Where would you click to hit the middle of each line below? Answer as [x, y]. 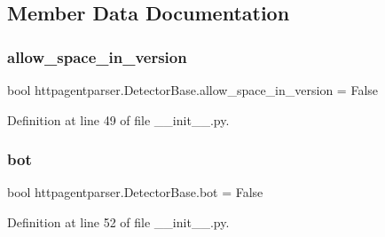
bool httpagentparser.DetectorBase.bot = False [135, 192]
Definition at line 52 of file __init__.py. [118, 222]
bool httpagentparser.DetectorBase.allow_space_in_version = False [193, 90]
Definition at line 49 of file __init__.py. [118, 119]
